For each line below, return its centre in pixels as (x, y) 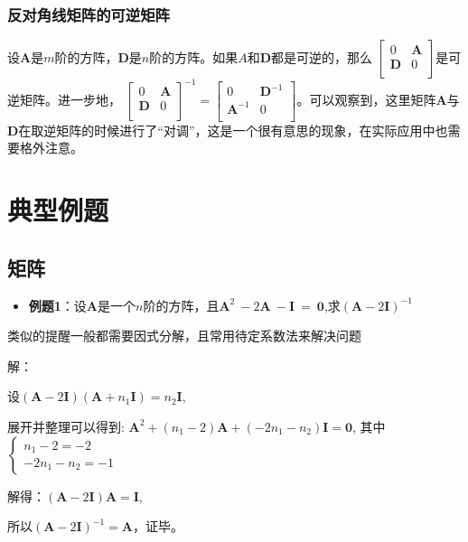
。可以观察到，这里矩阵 (366, 99)
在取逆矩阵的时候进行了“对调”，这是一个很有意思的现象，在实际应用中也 (233, 130)
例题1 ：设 (57, 305)
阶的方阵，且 (181, 305)
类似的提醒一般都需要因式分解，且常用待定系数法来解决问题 (184, 336)
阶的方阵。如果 (194, 57)
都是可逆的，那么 (322, 57)
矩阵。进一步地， (70, 99)
